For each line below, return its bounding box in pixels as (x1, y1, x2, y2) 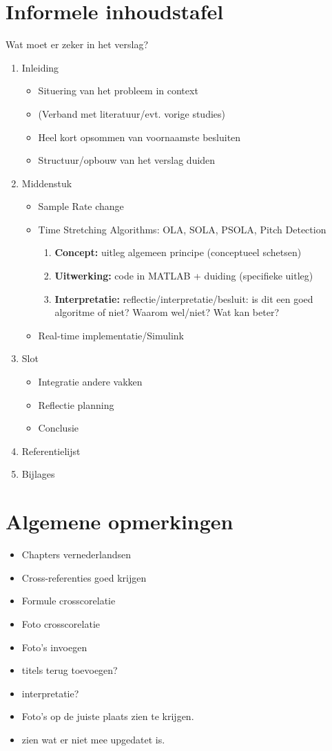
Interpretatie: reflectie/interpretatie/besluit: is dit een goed (54, 291, 313, 306)
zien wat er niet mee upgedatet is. (21, 732, 165, 746)
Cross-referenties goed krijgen (21, 570, 147, 584)
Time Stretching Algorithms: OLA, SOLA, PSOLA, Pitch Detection (38, 222, 326, 236)
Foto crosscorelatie (21, 616, 100, 631)
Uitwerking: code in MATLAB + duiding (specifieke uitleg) (54, 268, 313, 283)
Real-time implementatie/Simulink (38, 328, 184, 342)
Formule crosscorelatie (21, 593, 116, 608)
